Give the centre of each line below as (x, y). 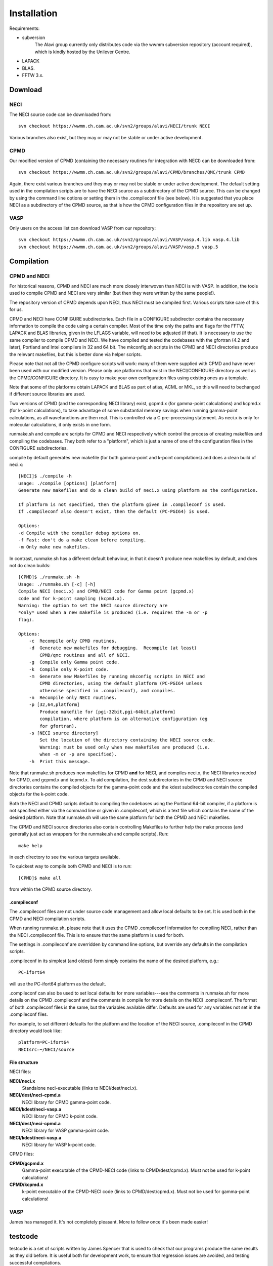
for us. (16, 309)
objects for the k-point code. (39, 794)
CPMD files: (22, 1154)
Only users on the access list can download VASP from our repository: (83, 228)
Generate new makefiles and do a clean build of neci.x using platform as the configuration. (138, 490)
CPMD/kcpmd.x (26, 1184)
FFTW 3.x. (33, 75)
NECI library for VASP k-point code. (59, 1145)
